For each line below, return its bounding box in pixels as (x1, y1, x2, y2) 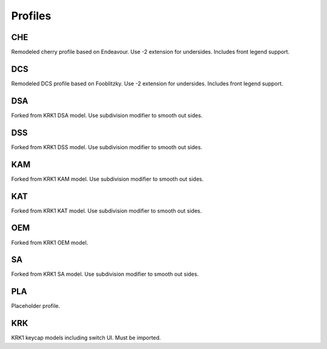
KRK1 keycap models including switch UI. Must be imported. (11, 334, 161, 342)
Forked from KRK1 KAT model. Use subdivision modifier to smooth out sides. (11, 207, 202, 214)
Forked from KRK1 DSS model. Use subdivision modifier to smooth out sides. (11, 143, 203, 151)
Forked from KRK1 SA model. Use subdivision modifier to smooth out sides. (11, 270, 199, 278)
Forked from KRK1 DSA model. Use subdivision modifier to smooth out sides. (11, 111, 203, 119)
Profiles (11, 9, 51, 22)
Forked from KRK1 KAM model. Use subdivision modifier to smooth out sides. (11, 175, 204, 182)
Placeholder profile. (11, 302, 61, 310)
